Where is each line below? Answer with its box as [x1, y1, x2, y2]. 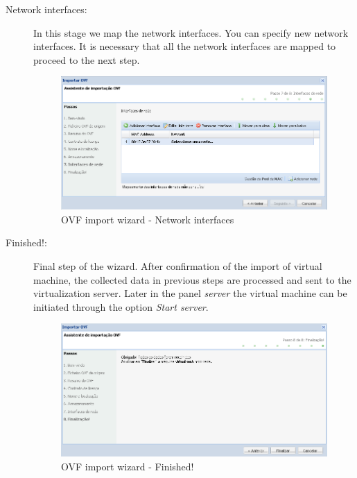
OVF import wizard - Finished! [61, 459, 194, 473]
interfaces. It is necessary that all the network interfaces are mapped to [33, 39, 336, 53]
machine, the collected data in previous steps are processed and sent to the [33, 272, 351, 287]
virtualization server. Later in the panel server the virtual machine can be [33, 286, 347, 300]
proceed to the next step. [33, 52, 140, 67]
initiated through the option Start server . [33, 299, 209, 314]
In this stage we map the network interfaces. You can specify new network [33, 25, 349, 40]
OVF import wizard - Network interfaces [61, 212, 234, 226]
